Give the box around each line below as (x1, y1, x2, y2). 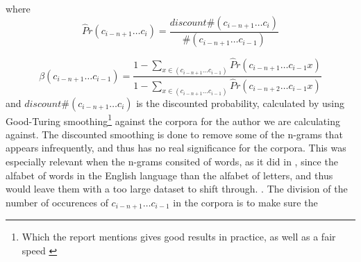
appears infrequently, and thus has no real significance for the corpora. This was (6, 140, 346, 155)
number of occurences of (6, 195, 108, 209)
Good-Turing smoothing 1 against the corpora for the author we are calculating (6, 111, 340, 128)
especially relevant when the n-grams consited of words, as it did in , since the (6, 154, 338, 168)
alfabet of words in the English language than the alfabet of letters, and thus (6, 167, 333, 182)
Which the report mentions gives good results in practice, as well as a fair (22, 229, 336, 244)
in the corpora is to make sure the (173, 195, 318, 209)
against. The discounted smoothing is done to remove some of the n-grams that (6, 126, 343, 141)
